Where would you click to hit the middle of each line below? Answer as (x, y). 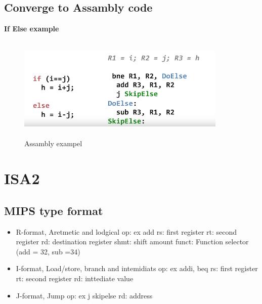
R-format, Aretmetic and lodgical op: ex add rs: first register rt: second (126, 231)
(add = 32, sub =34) (48, 251)
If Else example (32, 29)
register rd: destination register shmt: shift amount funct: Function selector (132, 242)
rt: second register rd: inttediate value (75, 278)
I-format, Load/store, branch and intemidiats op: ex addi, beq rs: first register (137, 268)
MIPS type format (54, 210)
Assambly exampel (53, 143)
